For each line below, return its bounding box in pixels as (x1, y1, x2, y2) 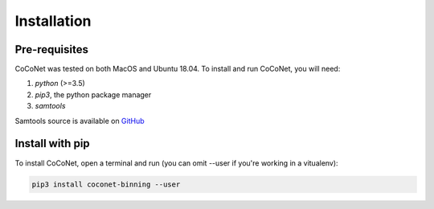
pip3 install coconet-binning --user (31, 179, 181, 189)
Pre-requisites (14, 43, 88, 56)
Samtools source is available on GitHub (14, 116, 145, 125)
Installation (14, 12, 92, 30)
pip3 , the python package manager (35, 89, 152, 100)
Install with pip (14, 137, 90, 150)
